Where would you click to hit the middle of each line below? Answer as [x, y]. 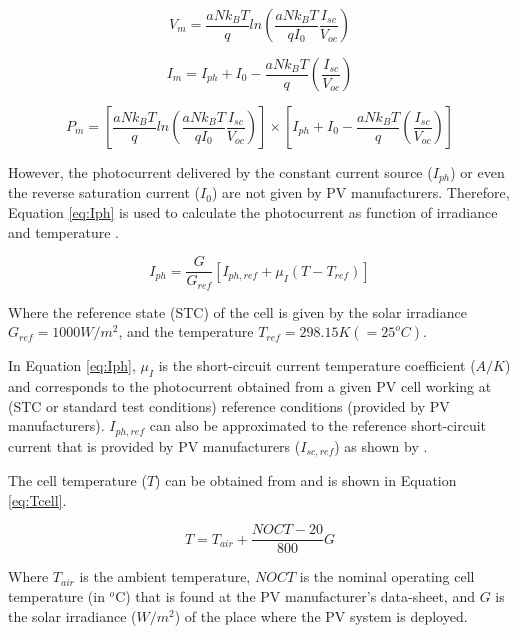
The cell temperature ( [77, 480]
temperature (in [56, 596]
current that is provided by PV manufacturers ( [154, 445]
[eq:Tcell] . [37, 499]
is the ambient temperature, [165, 576]
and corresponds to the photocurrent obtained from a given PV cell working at [250, 386]
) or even [477, 172]
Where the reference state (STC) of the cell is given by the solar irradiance [237, 311]
